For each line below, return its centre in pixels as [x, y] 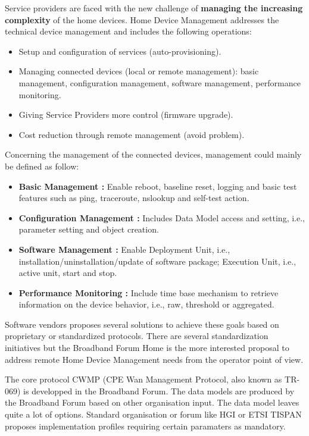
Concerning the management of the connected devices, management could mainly [153, 154]
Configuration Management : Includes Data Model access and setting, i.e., [162, 217]
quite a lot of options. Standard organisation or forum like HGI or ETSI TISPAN [153, 414]
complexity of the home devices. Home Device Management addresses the [142, 19]
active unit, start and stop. [68, 273]
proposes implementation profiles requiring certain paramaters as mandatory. [145, 426]
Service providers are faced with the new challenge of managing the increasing [154, 8]
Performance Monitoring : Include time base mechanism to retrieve [149, 292]
